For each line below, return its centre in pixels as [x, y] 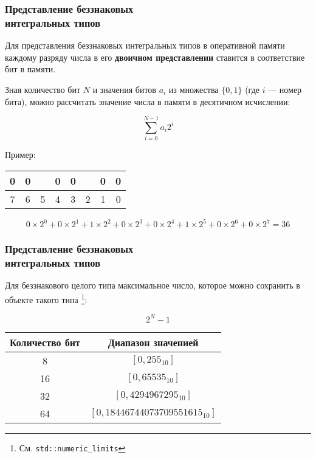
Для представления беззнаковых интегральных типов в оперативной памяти [145, 45]
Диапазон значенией [153, 342]
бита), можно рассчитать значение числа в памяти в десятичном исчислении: [148, 101]
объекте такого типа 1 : [46, 299]
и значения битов [124, 89]
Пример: [20, 155]
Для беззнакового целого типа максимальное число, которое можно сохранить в [153, 285]
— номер [285, 89]
